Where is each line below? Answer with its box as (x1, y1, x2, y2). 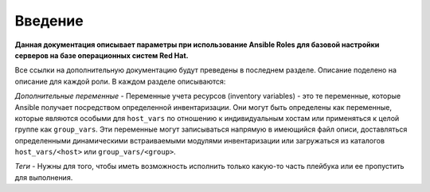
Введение (14, 12, 84, 29)
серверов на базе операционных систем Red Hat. (14, 50, 189, 60)
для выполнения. (14, 172, 73, 182)
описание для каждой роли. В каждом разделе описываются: (14, 76, 226, 86)
